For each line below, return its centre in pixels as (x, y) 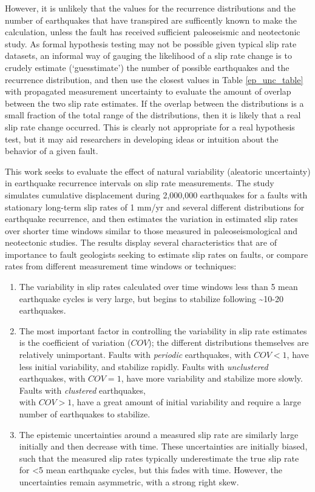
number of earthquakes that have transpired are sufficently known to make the (151, 20)
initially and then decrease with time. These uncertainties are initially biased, (163, 446)
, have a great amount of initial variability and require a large (187, 402)
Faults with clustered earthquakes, (82, 390)
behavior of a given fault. (52, 151)
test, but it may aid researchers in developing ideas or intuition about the (142, 139)
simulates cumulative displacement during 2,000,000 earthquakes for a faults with (156, 194)
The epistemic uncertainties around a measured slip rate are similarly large (159, 434)
